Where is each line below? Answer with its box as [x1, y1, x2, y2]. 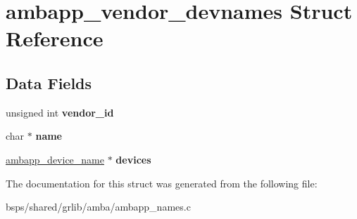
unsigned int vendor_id [6, 105, 114, 119]
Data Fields [6, 72, 92, 93]
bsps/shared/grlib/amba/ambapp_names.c [6, 199, 191, 214]
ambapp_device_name [6, 152, 104, 166]
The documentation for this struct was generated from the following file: [6, 175, 318, 190]
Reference [6, 24, 104, 53]
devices [115, 152, 151, 166]
